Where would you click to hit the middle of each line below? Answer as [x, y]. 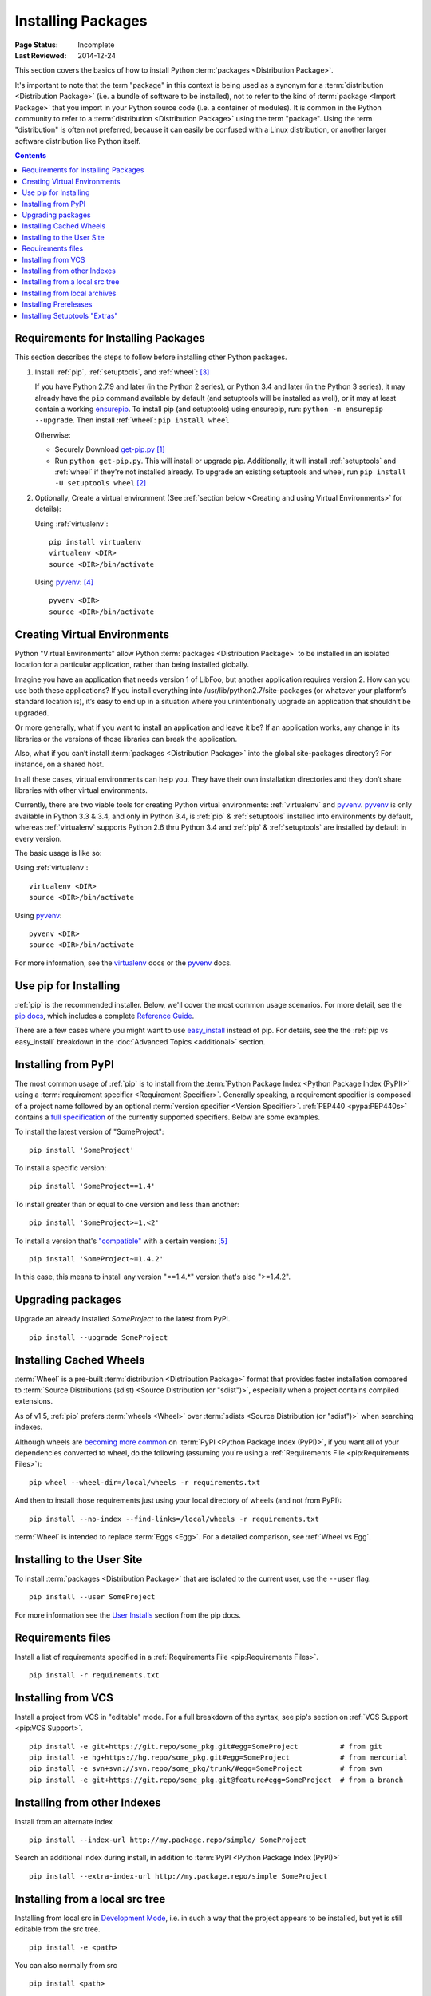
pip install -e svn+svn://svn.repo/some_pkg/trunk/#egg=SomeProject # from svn [206, 1769]
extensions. [34, 1401]
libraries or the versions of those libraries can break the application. [126, 739]
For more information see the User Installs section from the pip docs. [128, 1615]
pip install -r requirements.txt [94, 1675]
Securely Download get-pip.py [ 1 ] [110, 449]
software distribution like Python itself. [78, 141]
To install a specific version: [61, 1168]
